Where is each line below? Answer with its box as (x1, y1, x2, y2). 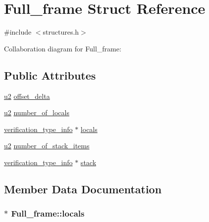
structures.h (43, 27, 79, 37)
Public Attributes (4, 67, 96, 83)
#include (4, 27, 32, 37)
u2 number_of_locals (4, 107, 69, 118)
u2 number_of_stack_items (4, 140, 90, 151)
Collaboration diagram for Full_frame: (4, 43, 121, 53)
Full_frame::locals (11, 207, 85, 220)
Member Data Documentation (4, 181, 162, 196)
